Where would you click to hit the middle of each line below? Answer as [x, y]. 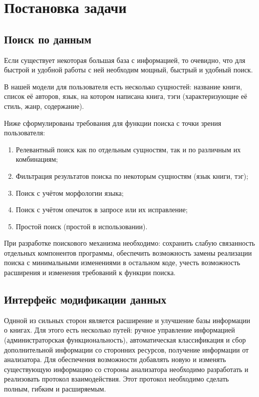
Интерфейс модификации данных [85, 299]
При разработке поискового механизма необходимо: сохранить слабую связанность [129, 243]
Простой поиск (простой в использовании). [82, 226]
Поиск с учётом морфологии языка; [70, 193]
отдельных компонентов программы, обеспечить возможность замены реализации [128, 252]
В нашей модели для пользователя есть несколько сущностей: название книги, [123, 86]
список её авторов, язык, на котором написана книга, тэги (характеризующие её [126, 96]
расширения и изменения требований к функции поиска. [90, 272]
